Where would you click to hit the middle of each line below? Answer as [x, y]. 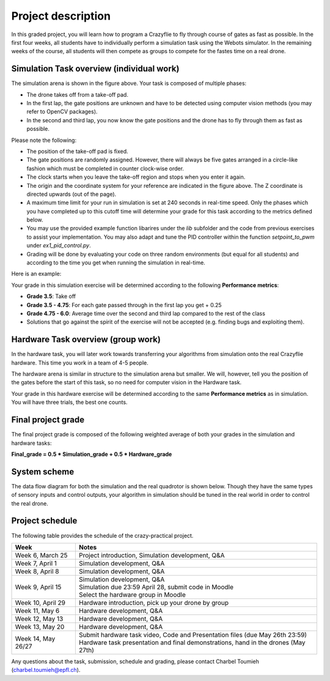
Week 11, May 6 [37, 611]
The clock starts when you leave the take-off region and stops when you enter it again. [136, 177]
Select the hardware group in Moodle [132, 595]
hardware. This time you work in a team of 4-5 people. [80, 363]
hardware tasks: [31, 443]
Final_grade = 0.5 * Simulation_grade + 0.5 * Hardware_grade [92, 454]
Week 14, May [35, 638]
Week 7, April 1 [36, 563]
